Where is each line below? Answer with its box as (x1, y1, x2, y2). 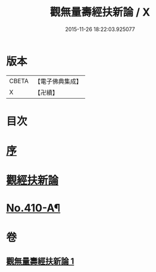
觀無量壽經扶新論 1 (6, 256, 74, 267)
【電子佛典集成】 (34, 77, 82, 85)
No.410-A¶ (6, 201, 61, 215)
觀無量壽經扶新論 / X (49, 5, 151, 19)
